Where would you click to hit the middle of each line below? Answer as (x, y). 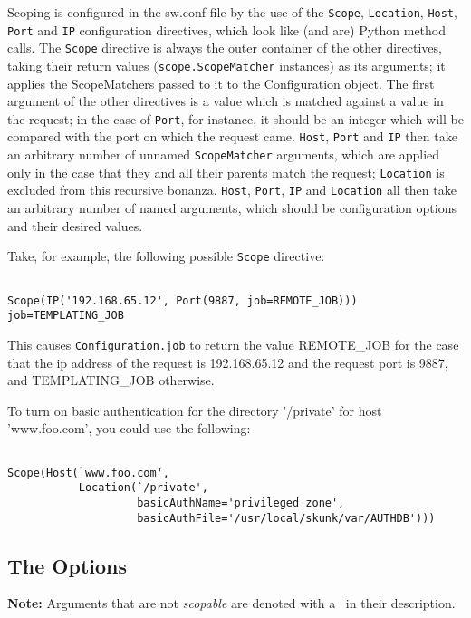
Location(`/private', (143, 488)
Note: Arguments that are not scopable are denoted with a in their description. (231, 603)
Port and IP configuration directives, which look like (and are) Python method (227, 29)
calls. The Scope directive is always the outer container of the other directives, (225, 48)
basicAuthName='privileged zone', (241, 502)
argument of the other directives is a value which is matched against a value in (226, 101)
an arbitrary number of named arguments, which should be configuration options (232, 208)
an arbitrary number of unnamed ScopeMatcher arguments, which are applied (224, 154)
